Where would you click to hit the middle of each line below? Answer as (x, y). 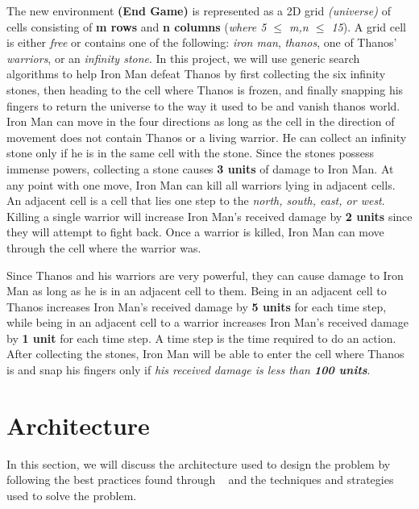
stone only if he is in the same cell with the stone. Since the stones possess (191, 153)
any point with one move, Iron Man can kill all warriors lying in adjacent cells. (201, 184)
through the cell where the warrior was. (104, 247)
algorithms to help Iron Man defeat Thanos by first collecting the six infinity (196, 74)
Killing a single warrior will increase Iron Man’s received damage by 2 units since (209, 216)
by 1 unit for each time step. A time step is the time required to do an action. (201, 338)
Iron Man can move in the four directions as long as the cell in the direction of (201, 121)
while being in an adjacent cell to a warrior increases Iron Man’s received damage (207, 322)
